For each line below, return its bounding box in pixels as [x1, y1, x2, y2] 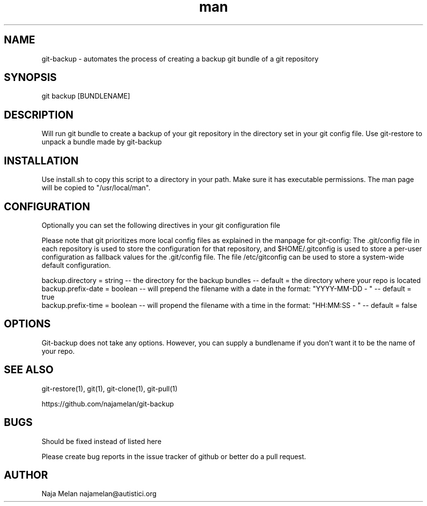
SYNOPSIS [4, 71, 57, 84]
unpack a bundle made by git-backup [41, 138, 162, 146]
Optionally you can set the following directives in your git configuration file [41, 221, 280, 229]
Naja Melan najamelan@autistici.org [41, 489, 157, 498]
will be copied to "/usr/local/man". [41, 183, 151, 192]
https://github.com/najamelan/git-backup [41, 399, 174, 408]
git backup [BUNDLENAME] [41, 92, 130, 101]
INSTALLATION [4, 154, 78, 167]
